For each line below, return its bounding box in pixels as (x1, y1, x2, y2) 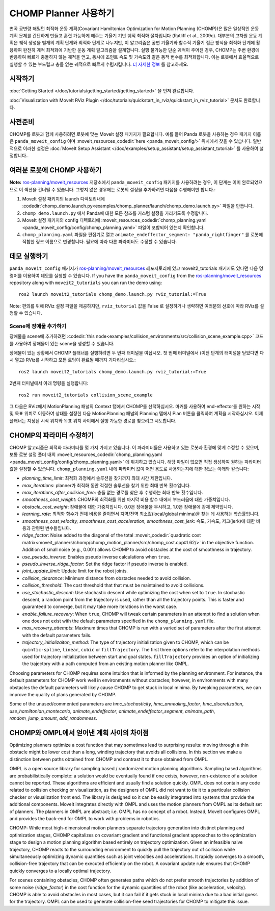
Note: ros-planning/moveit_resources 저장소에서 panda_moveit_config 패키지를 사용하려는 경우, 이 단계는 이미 (9, 179, 241, 186)
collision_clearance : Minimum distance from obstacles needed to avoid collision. (22, 575, 191, 581)
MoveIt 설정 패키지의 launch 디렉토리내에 (22, 195, 105, 201)
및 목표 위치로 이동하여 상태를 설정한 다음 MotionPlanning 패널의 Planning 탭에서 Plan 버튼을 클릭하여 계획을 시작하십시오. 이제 (9, 411, 263, 417)
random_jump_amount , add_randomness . (9, 715, 98, 721)
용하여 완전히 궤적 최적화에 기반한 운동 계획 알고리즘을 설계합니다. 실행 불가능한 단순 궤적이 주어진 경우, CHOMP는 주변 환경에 (9, 46, 260, 53)
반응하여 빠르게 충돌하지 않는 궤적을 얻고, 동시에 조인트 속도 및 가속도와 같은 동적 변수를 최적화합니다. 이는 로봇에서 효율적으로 (9, 54, 259, 60)
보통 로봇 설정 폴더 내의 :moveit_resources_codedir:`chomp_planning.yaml (9, 451, 162, 458)
